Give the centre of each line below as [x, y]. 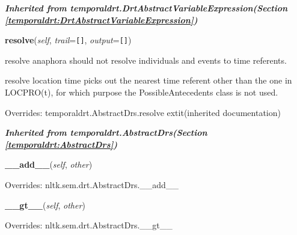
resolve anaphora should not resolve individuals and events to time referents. [146, 60]
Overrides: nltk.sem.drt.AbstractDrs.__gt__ [89, 225]
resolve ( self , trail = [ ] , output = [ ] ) [68, 40]
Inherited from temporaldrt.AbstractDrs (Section [106, 133]
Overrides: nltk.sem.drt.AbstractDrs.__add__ [92, 185]
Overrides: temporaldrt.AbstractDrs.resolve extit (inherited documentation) [143, 112]
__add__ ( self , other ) [49, 164]
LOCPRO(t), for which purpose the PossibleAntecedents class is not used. [142, 92]
